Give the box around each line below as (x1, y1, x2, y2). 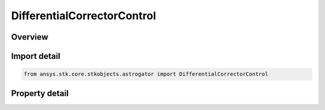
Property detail (11, 88, 69, 99)
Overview (11, 32, 49, 42)
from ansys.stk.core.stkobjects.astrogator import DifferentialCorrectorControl (23, 71, 268, 78)
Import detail (11, 51, 60, 61)
